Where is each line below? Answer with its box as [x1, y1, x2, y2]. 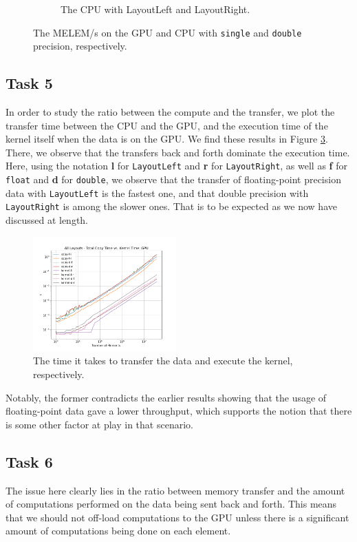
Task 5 [6, 72, 53, 94]
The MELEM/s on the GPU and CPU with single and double [33, 25, 302, 39]
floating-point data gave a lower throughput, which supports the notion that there [6, 404, 352, 418]
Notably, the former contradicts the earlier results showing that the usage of [6, 390, 327, 404]
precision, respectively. [33, 39, 127, 53]
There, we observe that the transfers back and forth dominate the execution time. [6, 145, 350, 159]
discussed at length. [6, 213, 89, 227]
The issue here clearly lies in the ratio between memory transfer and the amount [6, 483, 345, 497]
